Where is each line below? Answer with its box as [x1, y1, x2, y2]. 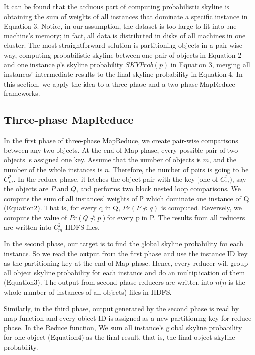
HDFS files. [65, 222, 100, 232]
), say [229, 174, 246, 184]
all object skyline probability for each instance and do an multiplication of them [4, 267, 245, 277]
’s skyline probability [60, 59, 123, 69]
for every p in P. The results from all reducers [107, 212, 245, 222]
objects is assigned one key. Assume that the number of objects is [4, 154, 201, 165]
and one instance [4, 59, 55, 69]
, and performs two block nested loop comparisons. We [76, 183, 241, 194]
